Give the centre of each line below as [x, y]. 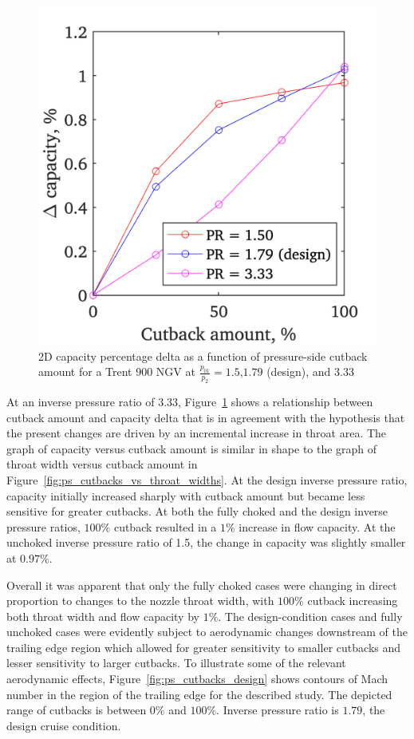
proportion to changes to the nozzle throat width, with [140, 601]
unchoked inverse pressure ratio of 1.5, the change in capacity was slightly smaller [206, 542]
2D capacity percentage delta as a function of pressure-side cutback [203, 356]
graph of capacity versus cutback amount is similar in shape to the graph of [192, 448]
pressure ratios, [43, 526]
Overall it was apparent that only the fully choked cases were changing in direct [202, 585]
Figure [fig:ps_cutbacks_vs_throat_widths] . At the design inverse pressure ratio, [207, 479]
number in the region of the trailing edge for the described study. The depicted [199, 694]
